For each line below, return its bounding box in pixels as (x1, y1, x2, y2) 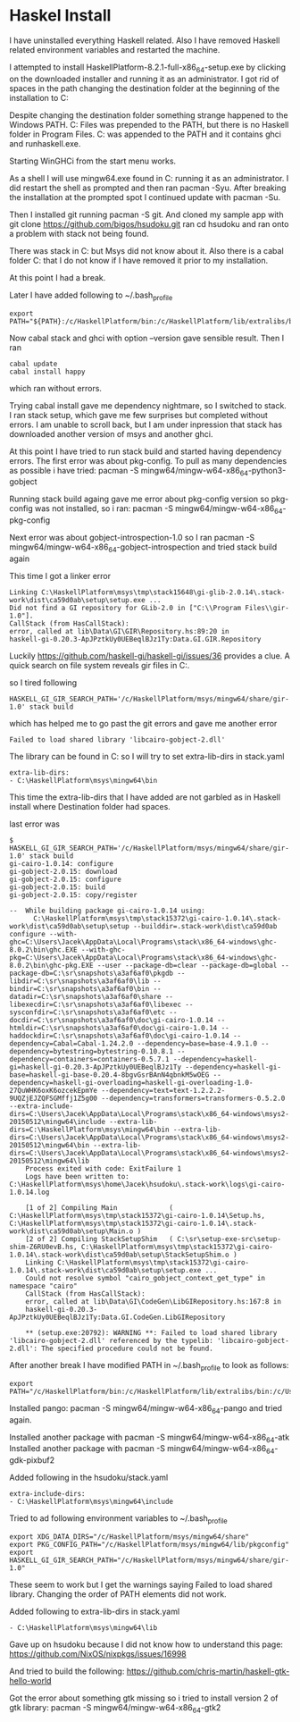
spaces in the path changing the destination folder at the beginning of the (9, 82, 280, 94)
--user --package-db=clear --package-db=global (96, 961, 278, 970)
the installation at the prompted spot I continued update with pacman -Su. (9, 191, 281, 202)
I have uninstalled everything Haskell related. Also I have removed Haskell (9, 35, 280, 46)
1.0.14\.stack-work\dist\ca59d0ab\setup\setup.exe (9, 1265, 202, 1274)
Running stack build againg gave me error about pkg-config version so (9, 493, 270, 505)
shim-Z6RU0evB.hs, (9, 1242, 78, 1251)
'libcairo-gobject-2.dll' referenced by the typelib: (9, 1336, 214, 1345)
